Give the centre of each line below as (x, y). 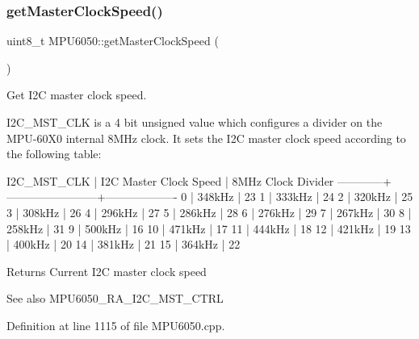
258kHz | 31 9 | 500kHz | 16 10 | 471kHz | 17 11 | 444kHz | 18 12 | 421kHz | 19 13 (209, 228)
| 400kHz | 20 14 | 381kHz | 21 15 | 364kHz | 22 (124, 244)
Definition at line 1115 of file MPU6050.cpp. (116, 325)
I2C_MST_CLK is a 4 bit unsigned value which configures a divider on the (195, 122)
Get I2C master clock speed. (77, 95)
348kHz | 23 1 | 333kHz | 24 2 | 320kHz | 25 (305, 197)
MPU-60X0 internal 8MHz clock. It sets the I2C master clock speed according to (206, 138)
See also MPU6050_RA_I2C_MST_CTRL (115, 298)
